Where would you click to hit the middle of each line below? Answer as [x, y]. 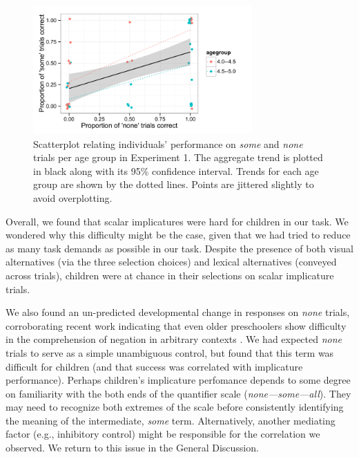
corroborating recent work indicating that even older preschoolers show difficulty [176, 325]
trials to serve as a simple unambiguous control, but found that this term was [170, 352]
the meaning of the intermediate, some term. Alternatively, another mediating [171, 420]
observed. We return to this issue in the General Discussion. [132, 448]
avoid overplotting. [73, 197]
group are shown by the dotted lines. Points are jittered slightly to [174, 184]
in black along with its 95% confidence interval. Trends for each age [176, 170]
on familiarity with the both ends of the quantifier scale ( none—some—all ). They [178, 393]
